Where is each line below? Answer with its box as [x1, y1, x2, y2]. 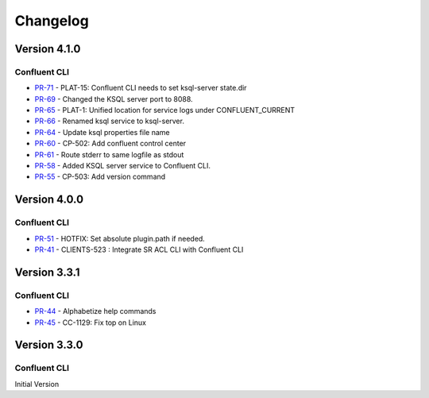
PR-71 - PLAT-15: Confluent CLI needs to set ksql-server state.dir [34, 83, 247, 93]
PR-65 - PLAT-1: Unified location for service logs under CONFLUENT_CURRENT [34, 106, 296, 115]
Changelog [14, 12, 89, 29]
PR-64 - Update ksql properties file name [34, 127, 170, 137]
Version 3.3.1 [14, 265, 80, 279]
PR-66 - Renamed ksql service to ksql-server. [34, 116, 184, 126]
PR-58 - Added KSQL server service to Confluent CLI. [34, 161, 211, 171]
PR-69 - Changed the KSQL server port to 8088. [34, 94, 194, 103]
